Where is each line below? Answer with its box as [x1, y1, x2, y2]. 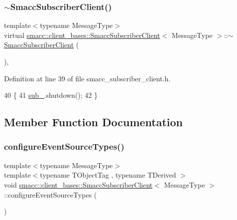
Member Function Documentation [4, 114, 183, 130]
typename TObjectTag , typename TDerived [40, 170, 176, 180]
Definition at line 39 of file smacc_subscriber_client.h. [4, 73, 171, 83]
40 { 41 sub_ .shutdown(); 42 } [4, 90, 98, 100]
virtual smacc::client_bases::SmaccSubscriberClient [4, 29, 160, 40]
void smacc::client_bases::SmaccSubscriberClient [4, 179, 153, 190]
